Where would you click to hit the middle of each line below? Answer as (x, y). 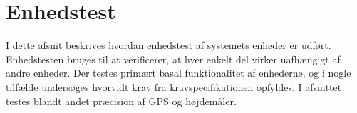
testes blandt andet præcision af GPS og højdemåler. (121, 101)
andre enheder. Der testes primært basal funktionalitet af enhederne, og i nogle (178, 73)
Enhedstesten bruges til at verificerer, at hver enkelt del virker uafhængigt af (173, 59)
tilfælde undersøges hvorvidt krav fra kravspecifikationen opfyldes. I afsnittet (174, 86)
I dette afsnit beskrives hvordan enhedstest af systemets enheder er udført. (169, 45)
